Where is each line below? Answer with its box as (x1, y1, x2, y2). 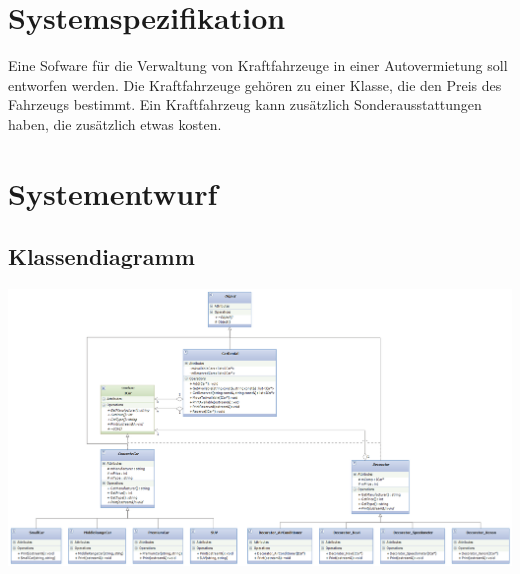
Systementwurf (8, 172, 218, 213)
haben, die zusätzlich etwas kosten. (8, 113, 222, 134)
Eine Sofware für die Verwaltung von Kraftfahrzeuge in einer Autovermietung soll (8, 55, 508, 76)
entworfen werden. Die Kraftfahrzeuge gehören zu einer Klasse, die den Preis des (8, 74, 502, 95)
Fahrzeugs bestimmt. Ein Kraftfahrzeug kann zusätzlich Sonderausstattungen (8, 94, 482, 115)
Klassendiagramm (8, 241, 195, 272)
